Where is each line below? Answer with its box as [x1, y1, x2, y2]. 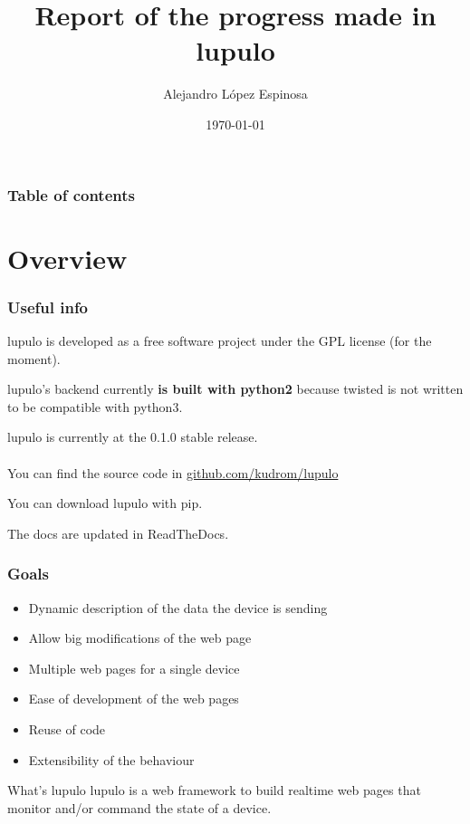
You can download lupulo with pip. [7, 493, 203, 513]
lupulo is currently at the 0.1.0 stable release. [7, 427, 258, 446]
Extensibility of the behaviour [28, 750, 195, 769]
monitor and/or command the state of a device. [7, 798, 272, 817]
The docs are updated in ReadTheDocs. [7, 523, 229, 542]
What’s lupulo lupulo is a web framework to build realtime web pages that [7, 781, 421, 800]
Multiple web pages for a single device [28, 658, 240, 677]
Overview [7, 239, 128, 276]
